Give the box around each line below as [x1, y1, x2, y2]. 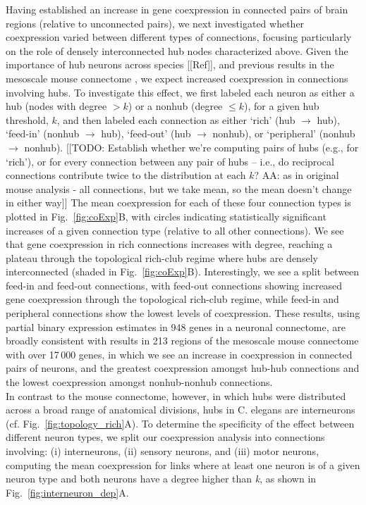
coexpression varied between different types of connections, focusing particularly [6, 30, 352, 44]
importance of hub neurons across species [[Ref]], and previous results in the [6, 57, 334, 72]
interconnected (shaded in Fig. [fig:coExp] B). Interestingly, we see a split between [6, 264, 360, 279]
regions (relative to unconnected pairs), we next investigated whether [6, 15, 305, 30]
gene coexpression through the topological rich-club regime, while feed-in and [6, 292, 339, 306]
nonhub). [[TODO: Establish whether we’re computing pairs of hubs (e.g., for [24, 139, 359, 154]
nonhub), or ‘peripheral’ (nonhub [212, 126, 355, 141]
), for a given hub [243, 99, 319, 113]
